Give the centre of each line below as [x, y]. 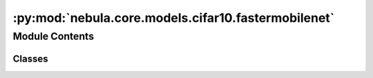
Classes [30, 58]
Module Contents [54, 36]
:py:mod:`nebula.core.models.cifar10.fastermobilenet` [174, 18]
